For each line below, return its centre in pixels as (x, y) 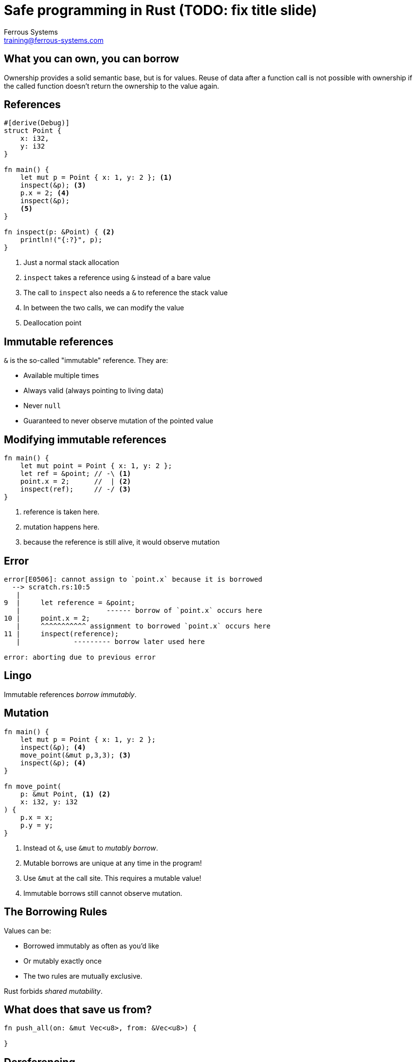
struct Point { (33, 131)
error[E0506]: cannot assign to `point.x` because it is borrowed (133, 579)
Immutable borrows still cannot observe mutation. (103, 893)
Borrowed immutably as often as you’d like (91, 946)
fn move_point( (33, 786)
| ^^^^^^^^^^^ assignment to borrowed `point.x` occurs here (143, 626)
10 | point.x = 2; (47, 618)
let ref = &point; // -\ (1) (76, 474)
